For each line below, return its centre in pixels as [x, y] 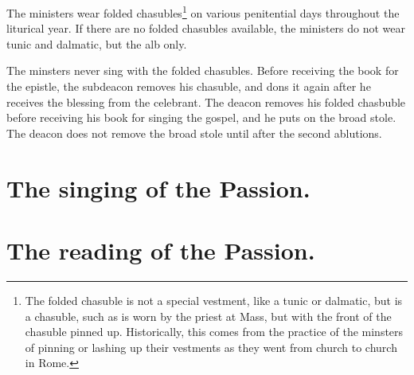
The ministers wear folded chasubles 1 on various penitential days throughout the [203, 12]
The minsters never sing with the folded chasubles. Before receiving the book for [203, 70]
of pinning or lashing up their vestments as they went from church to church [211, 347]
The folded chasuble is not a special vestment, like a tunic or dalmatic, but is [214, 300]
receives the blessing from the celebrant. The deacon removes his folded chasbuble [206, 102]
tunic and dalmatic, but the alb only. [97, 43]
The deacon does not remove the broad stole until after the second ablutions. [194, 133]
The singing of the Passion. [158, 187]
